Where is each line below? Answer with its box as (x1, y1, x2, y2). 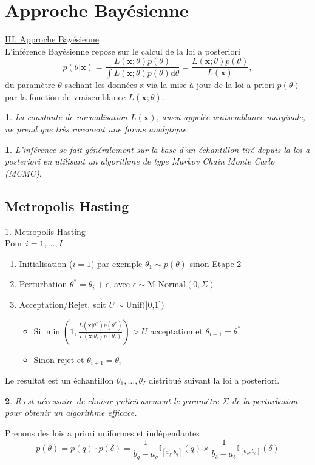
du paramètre (5, 78, 55, 91)
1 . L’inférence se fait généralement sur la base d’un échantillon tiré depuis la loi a (5, 143, 310, 155)
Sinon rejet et (33, 353, 84, 365)
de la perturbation (232, 394, 298, 407)
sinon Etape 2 (189, 257, 242, 270)
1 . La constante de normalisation (5, 110, 127, 123)
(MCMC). (5, 166, 42, 179)
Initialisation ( (19, 257, 73, 270)
